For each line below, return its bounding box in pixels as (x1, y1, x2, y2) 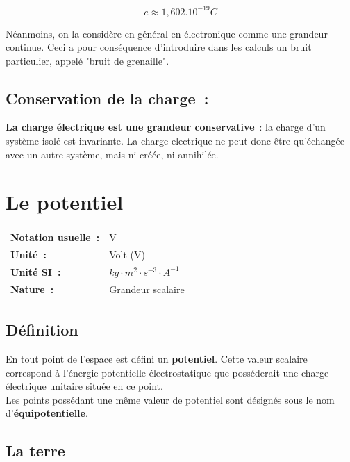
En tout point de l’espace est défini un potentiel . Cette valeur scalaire (6, 351, 308, 365)
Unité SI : (10, 264, 61, 279)
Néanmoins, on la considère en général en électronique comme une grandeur (6, 26, 328, 40)
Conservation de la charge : (6, 87, 209, 108)
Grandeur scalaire (109, 281, 185, 296)
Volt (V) (109, 247, 146, 261)
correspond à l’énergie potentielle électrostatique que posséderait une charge (6, 365, 329, 379)
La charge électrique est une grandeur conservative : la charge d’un (6, 119, 326, 134)
